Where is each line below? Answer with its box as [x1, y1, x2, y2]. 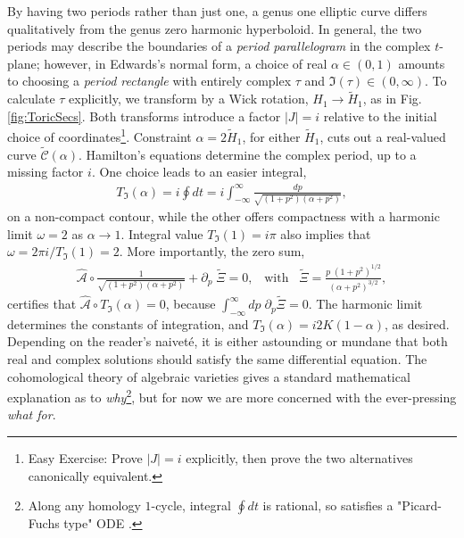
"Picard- [397, 496, 442, 515]
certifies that [7, 294, 77, 313]
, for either [242, 128, 301, 146]
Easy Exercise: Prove [28, 449, 143, 468]
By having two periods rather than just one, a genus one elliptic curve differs [7, 2, 427, 20]
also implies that [280, 224, 371, 243]
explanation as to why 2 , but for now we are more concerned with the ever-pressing [7, 385, 457, 406]
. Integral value [120, 224, 203, 243]
